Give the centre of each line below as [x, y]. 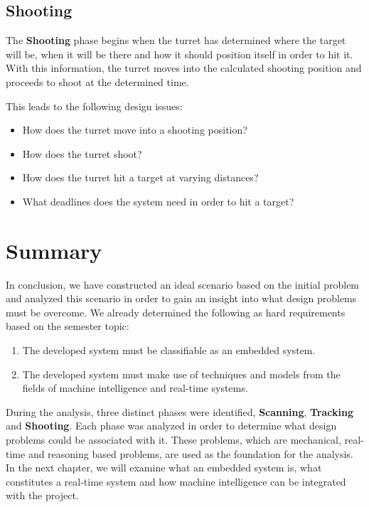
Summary [54, 250]
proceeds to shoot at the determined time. [97, 81]
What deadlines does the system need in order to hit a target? [158, 201]
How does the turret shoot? [82, 153]
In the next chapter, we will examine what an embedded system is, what [164, 468]
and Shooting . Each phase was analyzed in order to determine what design [171, 426]
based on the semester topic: [68, 326]
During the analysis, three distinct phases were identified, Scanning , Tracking [180, 411]
